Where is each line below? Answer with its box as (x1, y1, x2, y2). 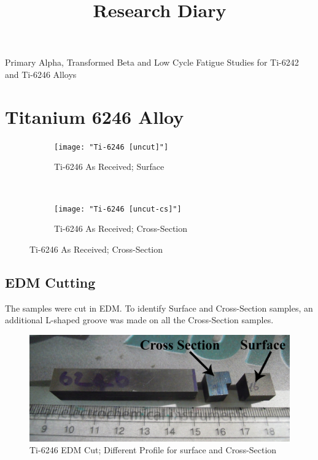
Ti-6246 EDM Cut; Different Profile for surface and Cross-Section (29, 443, 277, 456)
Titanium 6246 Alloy (5, 104, 184, 129)
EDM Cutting (5, 272, 96, 291)
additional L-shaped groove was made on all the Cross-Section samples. (5, 313, 274, 326)
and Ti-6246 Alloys (5, 67, 77, 80)
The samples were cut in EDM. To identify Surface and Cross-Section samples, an (5, 301, 313, 314)
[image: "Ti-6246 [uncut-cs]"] (54, 204, 182, 213)
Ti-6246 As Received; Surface (54, 160, 165, 173)
